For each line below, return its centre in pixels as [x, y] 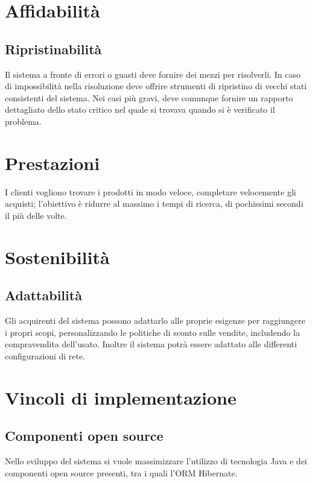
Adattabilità [43, 295]
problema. [23, 121]
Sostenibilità [57, 257]
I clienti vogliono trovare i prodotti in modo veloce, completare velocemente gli [151, 191]
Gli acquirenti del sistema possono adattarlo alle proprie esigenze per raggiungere [155, 320]
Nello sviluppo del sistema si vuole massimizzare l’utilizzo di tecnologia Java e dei [156, 460]
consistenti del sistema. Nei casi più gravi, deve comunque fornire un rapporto [149, 97]
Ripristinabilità [53, 49]
